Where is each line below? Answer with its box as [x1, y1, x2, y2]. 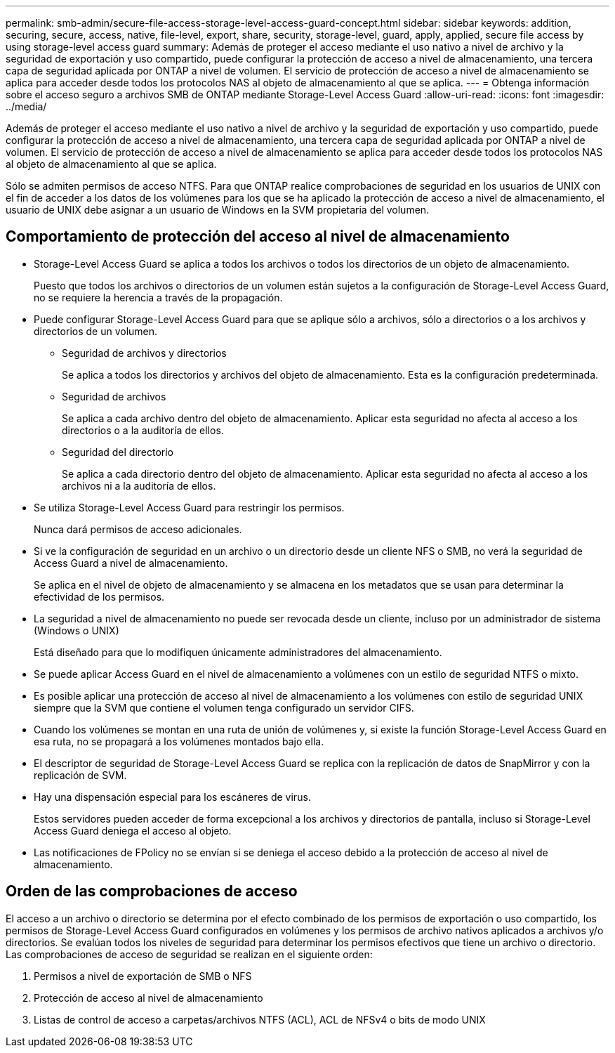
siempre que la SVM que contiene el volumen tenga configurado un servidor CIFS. [34, 701, 414, 714]
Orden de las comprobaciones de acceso [6, 882, 298, 901]
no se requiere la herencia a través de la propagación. [34, 291, 283, 303]
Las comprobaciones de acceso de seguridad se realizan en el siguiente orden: [6, 948, 373, 960]
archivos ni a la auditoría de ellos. [62, 479, 216, 492]
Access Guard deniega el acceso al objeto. [34, 824, 232, 837]
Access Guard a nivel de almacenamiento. [34, 556, 228, 569]
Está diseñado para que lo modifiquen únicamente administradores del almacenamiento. [34, 646, 442, 658]
